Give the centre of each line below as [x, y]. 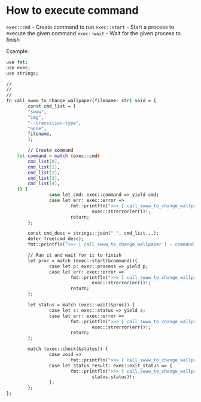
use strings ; [22, 73]
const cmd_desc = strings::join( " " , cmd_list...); [94, 234]
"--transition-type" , [55, 123]
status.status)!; [113, 377]
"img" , [36, 117]
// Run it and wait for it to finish [74, 255]
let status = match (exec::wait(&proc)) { [81, 305]
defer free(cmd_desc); [56, 239]
